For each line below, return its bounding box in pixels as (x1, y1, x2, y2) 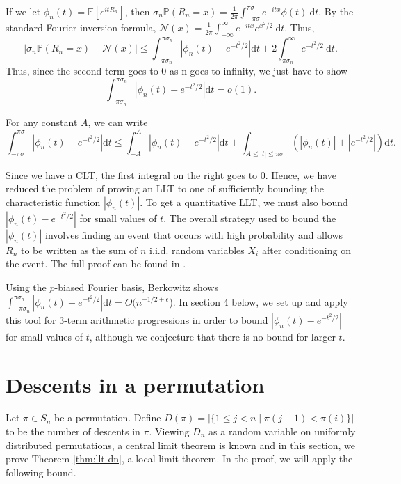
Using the (6, 279, 47, 294)
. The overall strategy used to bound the (163, 210, 336, 225)
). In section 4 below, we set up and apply (169, 294, 348, 309)
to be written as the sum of (20, 242, 138, 257)
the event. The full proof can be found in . (6, 256, 186, 271)
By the (324, 4, 354, 18)
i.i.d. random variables (149, 242, 245, 257)
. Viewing (149, 424, 190, 439)
